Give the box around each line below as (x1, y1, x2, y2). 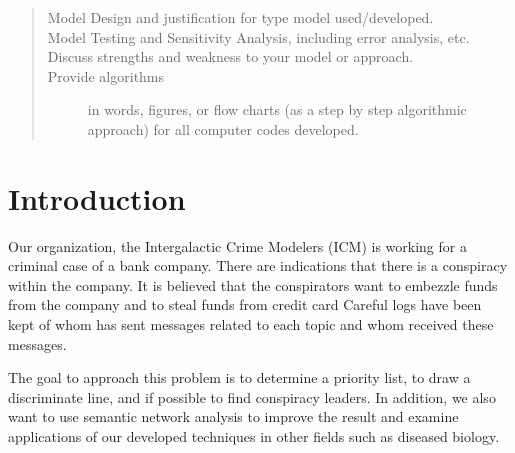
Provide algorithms (47, 65, 165, 86)
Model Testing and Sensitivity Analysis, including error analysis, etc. (47, 26, 470, 47)
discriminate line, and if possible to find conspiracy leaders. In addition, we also (8, 386, 496, 407)
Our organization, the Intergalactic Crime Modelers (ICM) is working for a (8, 235, 467, 256)
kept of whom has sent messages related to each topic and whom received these (8, 314, 494, 335)
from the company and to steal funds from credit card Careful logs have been (8, 294, 482, 315)
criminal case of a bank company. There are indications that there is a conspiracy (8, 255, 508, 276)
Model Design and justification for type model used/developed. (47, 7, 434, 27)
